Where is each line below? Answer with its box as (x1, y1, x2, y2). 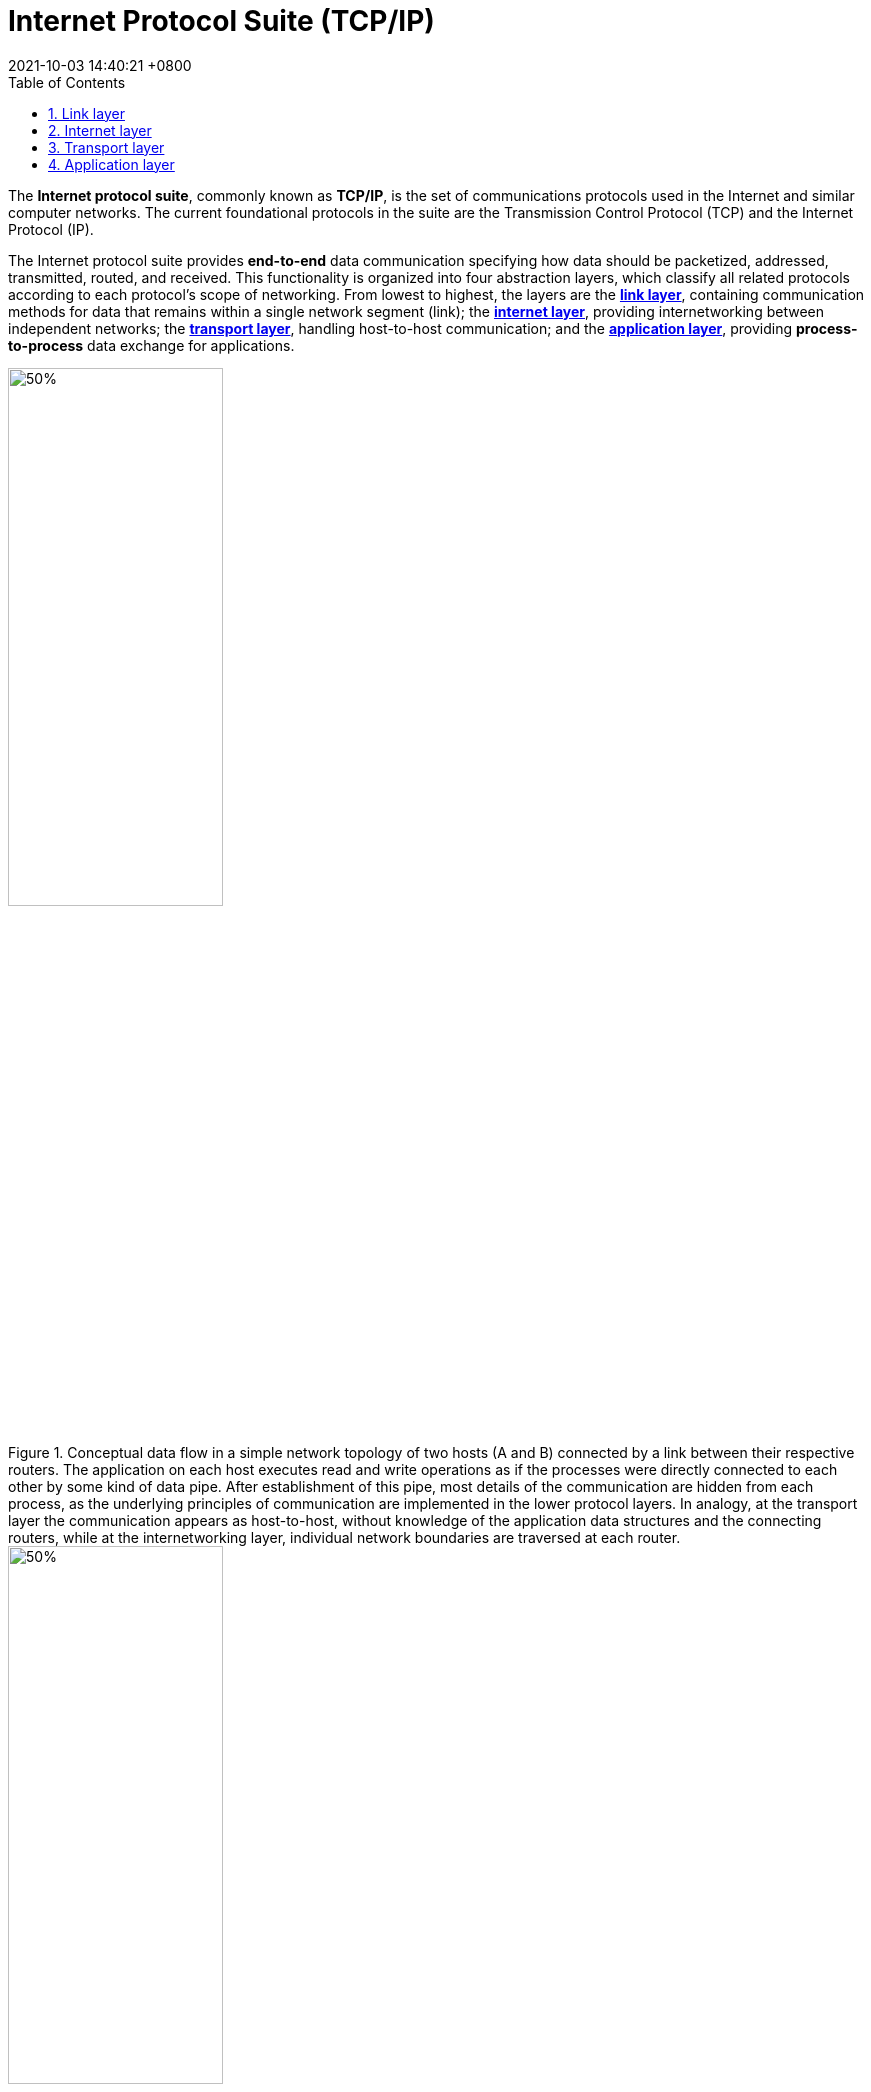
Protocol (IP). (8, 220, 94, 238)
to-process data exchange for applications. (8, 336, 295, 354)
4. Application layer (48, 155, 175, 173)
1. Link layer (48, 104, 125, 122)
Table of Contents (8, 73, 126, 91)
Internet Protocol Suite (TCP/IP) (8, 4, 435, 38)
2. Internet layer (48, 121, 152, 139)
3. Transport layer (48, 138, 165, 156)
